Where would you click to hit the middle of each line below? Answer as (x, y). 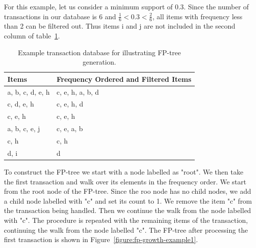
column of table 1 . (32, 36)
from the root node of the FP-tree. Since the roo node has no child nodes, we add (128, 191)
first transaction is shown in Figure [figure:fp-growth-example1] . (101, 239)
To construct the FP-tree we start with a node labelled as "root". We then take (124, 171)
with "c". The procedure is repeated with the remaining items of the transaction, (126, 220)
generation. (99, 62)
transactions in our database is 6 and (60, 16)
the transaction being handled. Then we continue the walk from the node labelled (128, 210)
